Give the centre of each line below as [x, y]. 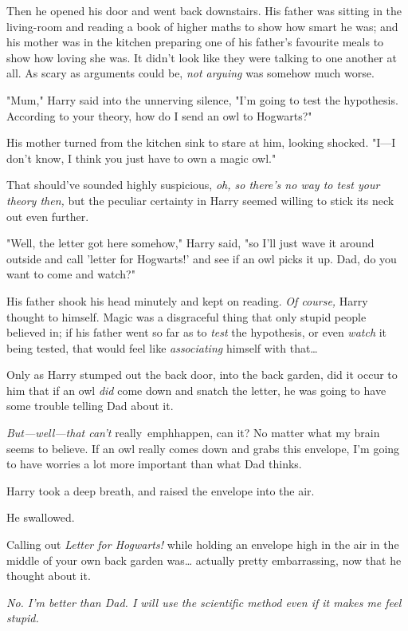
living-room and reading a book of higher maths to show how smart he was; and [202, 26]
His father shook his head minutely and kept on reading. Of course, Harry [187, 300]
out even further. [48, 216]
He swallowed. [41, 517]
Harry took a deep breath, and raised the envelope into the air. [161, 490]
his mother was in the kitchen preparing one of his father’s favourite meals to [195, 42]
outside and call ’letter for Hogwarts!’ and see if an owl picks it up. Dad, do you [202, 258]
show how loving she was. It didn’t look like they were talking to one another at [202, 57]
